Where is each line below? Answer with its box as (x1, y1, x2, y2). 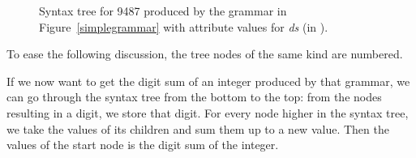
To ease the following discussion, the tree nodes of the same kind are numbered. (6, 45, 403, 62)
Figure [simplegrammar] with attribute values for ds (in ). (39, 18, 328, 35)
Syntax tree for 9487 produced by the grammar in (39, 2, 287, 19)
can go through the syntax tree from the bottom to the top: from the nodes (6, 88, 382, 105)
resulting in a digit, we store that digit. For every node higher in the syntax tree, (6, 104, 409, 121)
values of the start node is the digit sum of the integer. (6, 136, 279, 153)
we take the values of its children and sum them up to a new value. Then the (6, 120, 389, 137)
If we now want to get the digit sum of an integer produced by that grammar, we (6, 72, 410, 89)
